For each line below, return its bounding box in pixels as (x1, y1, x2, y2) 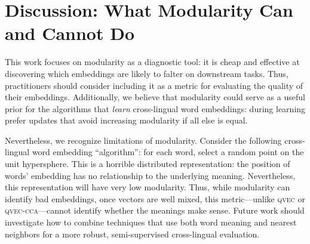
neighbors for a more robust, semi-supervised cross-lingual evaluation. (5, 227, 260, 240)
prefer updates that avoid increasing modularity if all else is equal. (5, 114, 248, 126)
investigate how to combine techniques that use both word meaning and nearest (5, 216, 297, 228)
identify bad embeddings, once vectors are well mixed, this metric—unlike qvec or (5, 192, 305, 205)
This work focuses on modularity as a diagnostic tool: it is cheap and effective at (5, 55, 300, 68)
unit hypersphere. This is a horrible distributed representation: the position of (5, 157, 290, 170)
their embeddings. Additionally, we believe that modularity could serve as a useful (5, 91, 305, 103)
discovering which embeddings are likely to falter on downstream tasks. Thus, (5, 67, 288, 79)
